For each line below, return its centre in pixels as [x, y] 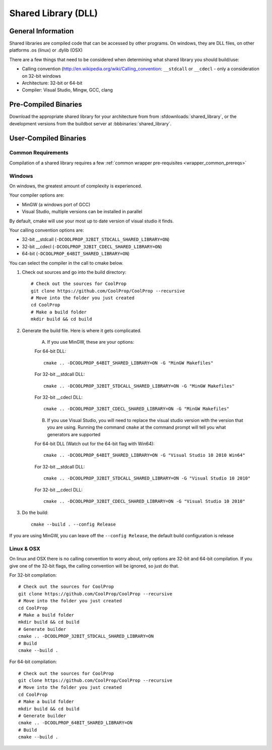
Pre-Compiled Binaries [46, 104]
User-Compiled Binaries [48, 138]
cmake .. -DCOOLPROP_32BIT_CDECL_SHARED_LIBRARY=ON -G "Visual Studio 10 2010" [144, 501]
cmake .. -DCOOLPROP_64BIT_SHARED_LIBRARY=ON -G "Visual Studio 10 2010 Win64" [144, 455]
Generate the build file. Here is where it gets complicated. [82, 331]
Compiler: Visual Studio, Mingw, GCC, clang [67, 90]
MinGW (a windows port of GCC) [56, 204]
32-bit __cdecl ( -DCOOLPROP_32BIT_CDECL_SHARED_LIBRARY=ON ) [92, 246]
